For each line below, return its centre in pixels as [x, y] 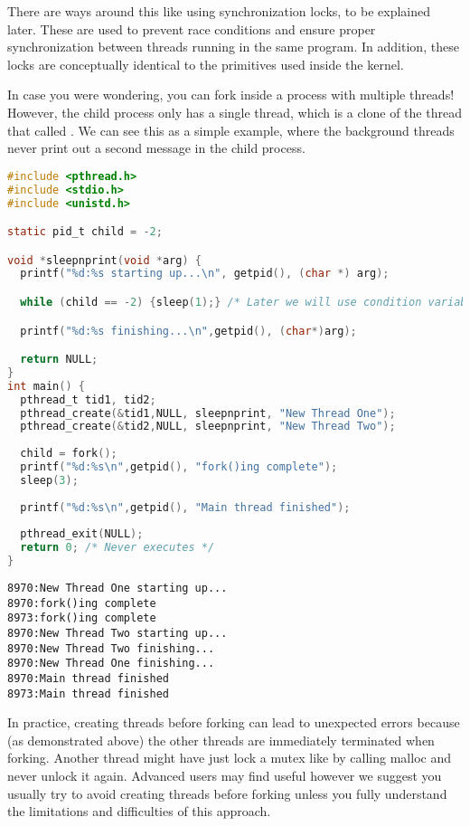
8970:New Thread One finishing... [111, 664]
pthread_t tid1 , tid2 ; [88, 399]
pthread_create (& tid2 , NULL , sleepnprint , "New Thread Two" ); [208, 427]
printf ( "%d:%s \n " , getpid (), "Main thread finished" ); [185, 507]
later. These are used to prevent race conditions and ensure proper [192, 28]
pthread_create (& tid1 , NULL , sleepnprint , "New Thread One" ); [208, 413]
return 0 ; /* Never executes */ [117, 548]
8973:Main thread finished [88, 693]
